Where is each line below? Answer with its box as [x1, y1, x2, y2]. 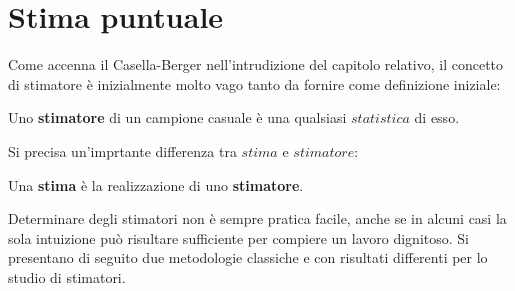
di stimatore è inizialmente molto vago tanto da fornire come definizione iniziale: [8, 73, 501, 94]
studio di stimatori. [8, 266, 126, 287]
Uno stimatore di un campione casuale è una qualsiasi [8, 107, 347, 128]
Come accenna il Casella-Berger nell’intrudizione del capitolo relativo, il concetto [8, 54, 504, 75]
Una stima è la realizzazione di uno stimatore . [8, 174, 304, 195]
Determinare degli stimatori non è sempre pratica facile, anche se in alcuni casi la [8, 208, 507, 229]
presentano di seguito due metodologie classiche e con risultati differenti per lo [8, 247, 488, 268]
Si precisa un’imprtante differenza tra [8, 140, 237, 161]
